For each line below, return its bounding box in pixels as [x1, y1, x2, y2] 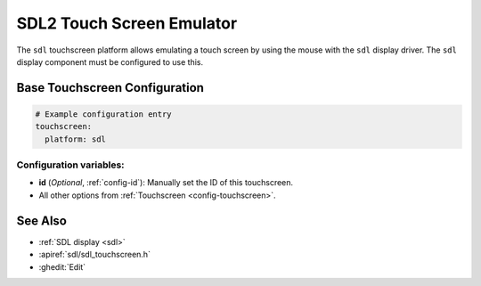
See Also [16, 213, 67, 228]
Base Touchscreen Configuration [16, 80, 205, 95]
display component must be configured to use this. [16, 56, 204, 67]
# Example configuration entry [35, 109, 173, 119]
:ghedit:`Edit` [38, 261, 86, 272]
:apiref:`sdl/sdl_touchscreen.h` [38, 249, 151, 260]
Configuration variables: [16, 159, 125, 171]
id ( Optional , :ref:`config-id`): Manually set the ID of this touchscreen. [38, 177, 294, 188]
